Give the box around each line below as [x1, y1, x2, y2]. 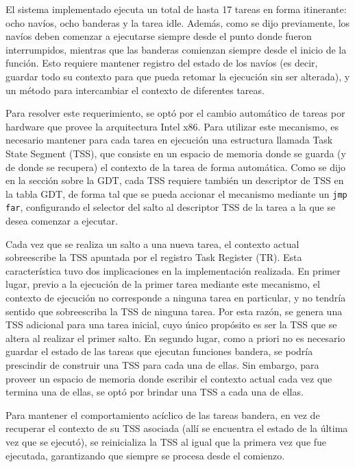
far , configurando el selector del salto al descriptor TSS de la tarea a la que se [5, 200, 336, 214]
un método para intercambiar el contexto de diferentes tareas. [5, 82, 265, 97]
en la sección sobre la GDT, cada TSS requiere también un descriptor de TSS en [5, 173, 344, 187]
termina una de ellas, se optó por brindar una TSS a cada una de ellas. [5, 385, 304, 399]
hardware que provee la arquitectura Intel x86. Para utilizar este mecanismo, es [5, 119, 339, 133]
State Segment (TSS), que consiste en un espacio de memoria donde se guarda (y [5, 146, 346, 160]
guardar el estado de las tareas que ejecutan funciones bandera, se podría [5, 344, 313, 358]
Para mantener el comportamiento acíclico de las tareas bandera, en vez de [5, 407, 320, 422]
